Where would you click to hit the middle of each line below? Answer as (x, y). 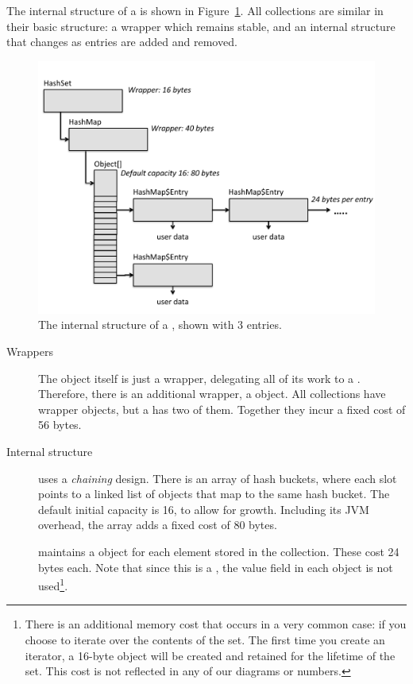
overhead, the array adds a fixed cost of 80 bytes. (158, 525)
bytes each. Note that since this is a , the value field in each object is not (216, 567)
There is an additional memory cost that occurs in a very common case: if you (216, 624)
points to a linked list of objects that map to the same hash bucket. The (214, 494)
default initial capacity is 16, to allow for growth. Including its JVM (204, 509)
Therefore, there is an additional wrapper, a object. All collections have (212, 394)
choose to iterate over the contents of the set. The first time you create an (205, 639)
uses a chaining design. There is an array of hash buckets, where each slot (218, 478)
